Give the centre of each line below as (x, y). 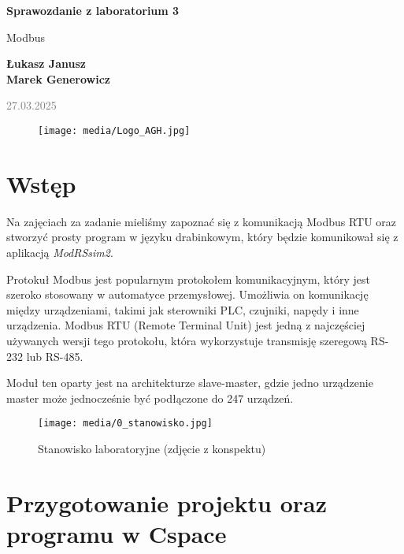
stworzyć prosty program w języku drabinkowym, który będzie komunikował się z (202, 237)
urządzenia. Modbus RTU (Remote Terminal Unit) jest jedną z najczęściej (186, 325)
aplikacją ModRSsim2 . (60, 252)
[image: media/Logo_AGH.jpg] (114, 130)
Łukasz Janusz (46, 63)
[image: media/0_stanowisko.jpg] (125, 424)
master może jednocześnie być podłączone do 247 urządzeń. (150, 398)
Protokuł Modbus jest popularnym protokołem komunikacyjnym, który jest (188, 279)
